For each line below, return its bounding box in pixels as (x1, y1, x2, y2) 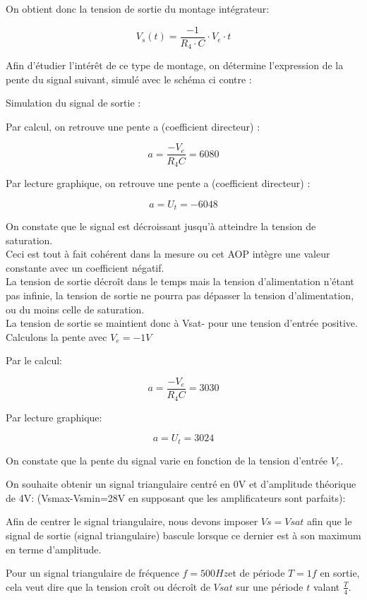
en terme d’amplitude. (6, 541, 102, 556)
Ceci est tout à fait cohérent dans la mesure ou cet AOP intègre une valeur (6, 246, 330, 261)
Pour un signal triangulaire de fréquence (6, 565, 179, 580)
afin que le (307, 514, 352, 529)
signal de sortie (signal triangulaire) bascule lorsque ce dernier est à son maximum (6, 527, 361, 542)
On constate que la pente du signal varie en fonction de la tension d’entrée (6, 452, 328, 467)
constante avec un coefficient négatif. (6, 260, 164, 275)
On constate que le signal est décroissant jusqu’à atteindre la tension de (6, 219, 316, 234)
